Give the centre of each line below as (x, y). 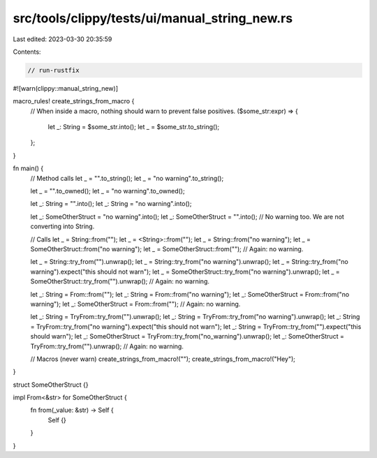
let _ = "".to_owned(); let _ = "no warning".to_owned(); (108, 191)
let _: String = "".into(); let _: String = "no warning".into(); (111, 204)
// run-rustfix (53, 70)
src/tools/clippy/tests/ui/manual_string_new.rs (153, 18)
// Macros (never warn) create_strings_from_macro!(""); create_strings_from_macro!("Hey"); (163, 359)
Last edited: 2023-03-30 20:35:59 (62, 39)
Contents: (27, 52)
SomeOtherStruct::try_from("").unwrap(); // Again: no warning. (120, 281)
